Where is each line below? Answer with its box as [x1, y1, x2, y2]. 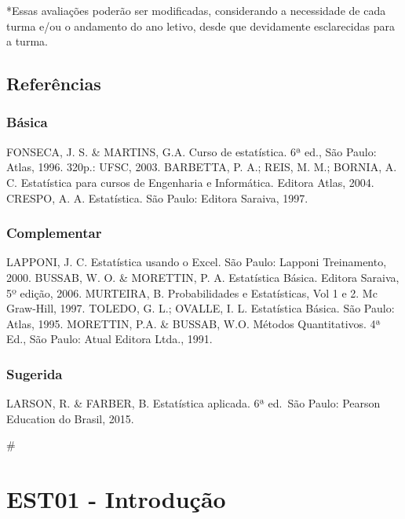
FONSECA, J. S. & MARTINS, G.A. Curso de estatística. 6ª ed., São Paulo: [6, 143, 377, 159]
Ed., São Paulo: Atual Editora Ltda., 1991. [6, 331, 213, 347]
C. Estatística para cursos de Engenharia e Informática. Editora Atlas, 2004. [6, 174, 374, 190]
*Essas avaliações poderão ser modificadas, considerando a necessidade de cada [6, 2, 386, 18]
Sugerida [6, 364, 63, 383]
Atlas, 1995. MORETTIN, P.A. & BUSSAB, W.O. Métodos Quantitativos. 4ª [6, 315, 381, 331]
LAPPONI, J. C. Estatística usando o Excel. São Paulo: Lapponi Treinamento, [6, 254, 387, 270]
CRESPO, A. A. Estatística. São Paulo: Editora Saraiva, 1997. [6, 189, 308, 206]
